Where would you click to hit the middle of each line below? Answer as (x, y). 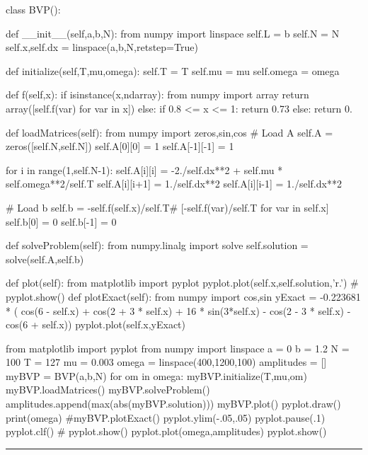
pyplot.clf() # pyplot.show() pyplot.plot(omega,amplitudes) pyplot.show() (166, 431)
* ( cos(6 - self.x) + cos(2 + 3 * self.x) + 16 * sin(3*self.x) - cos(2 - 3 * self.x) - (178, 310)
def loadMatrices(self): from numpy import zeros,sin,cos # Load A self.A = (169, 132)
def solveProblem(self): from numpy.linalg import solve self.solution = (157, 245)
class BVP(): (33, 9)
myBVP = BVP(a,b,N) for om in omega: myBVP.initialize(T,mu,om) (156, 375)
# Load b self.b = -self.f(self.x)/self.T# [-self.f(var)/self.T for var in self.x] (167, 207)
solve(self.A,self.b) (45, 259)
